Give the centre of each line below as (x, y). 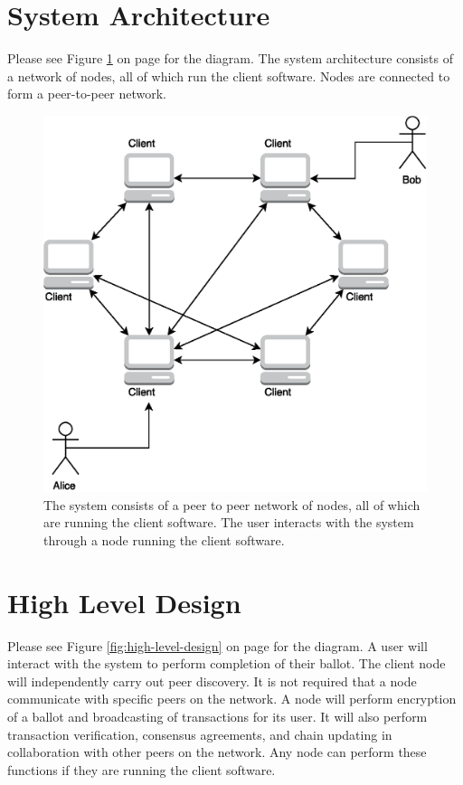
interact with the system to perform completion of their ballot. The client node (227, 663)
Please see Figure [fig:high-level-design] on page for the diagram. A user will (217, 645)
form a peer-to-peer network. (87, 94)
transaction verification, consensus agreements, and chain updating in (200, 734)
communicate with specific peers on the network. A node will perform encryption (232, 699)
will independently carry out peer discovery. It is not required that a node (212, 681)
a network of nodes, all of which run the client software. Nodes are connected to (229, 76)
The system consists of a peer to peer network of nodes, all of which (232, 504)
